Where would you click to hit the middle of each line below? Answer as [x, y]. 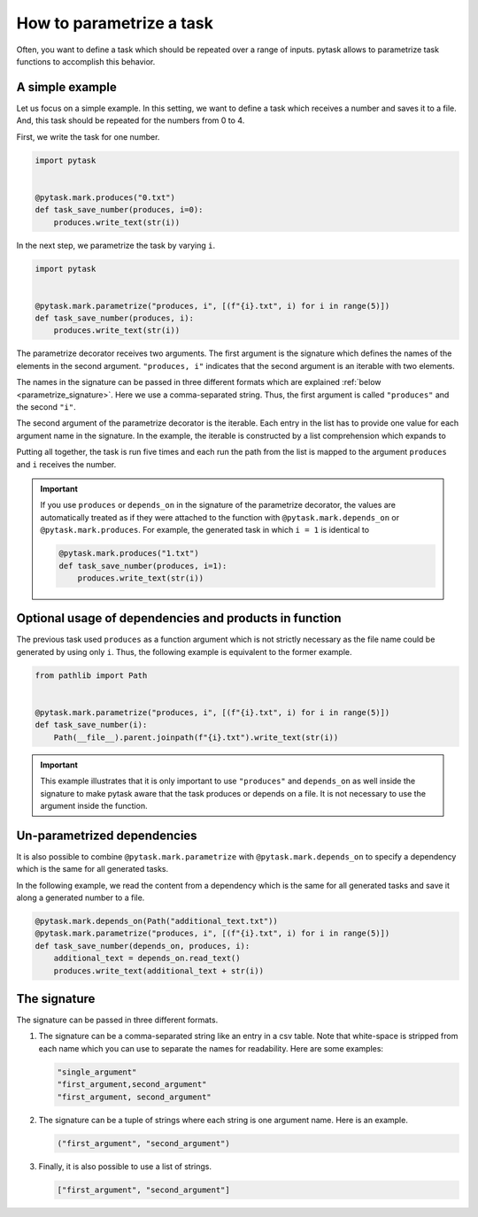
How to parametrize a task [115, 23]
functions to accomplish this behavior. [86, 61]
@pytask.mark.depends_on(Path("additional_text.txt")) [156, 921]
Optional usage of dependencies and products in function [179, 618]
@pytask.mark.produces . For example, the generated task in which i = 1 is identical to [205, 530]
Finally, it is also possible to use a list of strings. [125, 1166]
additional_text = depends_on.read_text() [147, 959]
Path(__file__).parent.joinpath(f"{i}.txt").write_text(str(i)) [196, 737]
